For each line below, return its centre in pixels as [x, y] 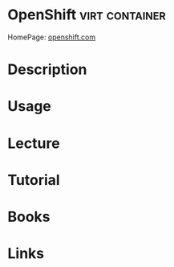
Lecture [34, 143]
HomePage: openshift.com [52, 37]
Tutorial [34, 180]
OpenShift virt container [87, 15]
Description [47, 70]
